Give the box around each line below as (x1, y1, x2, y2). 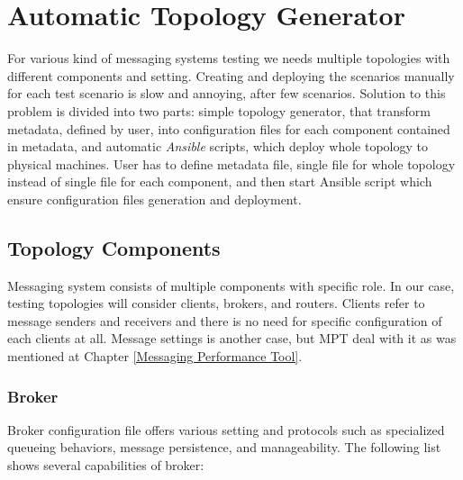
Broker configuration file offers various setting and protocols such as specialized (7, 420, 445, 439)
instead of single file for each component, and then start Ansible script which (7, 172, 432, 191)
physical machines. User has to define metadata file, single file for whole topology (7, 154, 456, 173)
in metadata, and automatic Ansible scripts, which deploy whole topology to (7, 137, 428, 156)
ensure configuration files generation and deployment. (7, 189, 302, 208)
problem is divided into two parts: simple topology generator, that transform (7, 101, 431, 120)
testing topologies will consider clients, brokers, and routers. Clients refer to (7, 294, 425, 312)
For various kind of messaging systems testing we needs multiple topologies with (7, 49, 450, 68)
